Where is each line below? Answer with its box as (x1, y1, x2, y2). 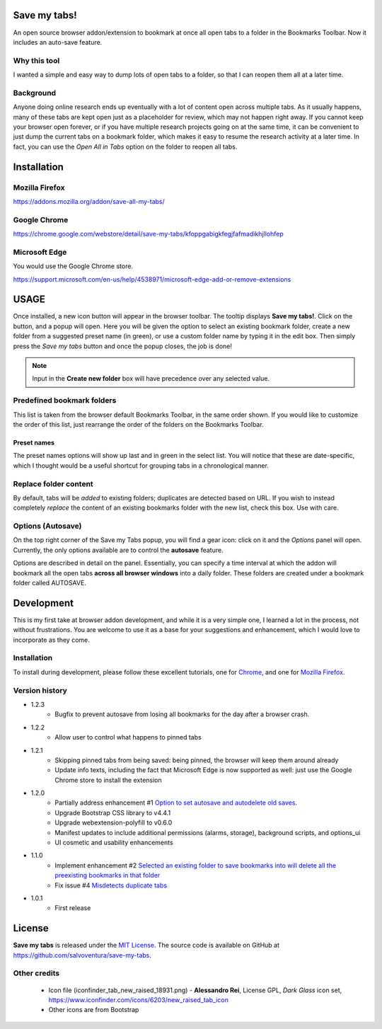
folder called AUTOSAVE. (13, 578, 86, 587)
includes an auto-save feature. (13, 38, 103, 46)
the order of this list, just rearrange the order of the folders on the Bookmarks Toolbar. (13, 420, 265, 428)
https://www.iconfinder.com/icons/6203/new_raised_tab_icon (48, 996, 229, 1004)
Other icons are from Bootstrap (48, 1006, 139, 1014)
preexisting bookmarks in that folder (54, 871, 161, 880)
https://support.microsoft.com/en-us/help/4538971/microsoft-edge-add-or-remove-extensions (13, 275, 291, 283)
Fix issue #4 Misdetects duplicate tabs (54, 881, 168, 890)
